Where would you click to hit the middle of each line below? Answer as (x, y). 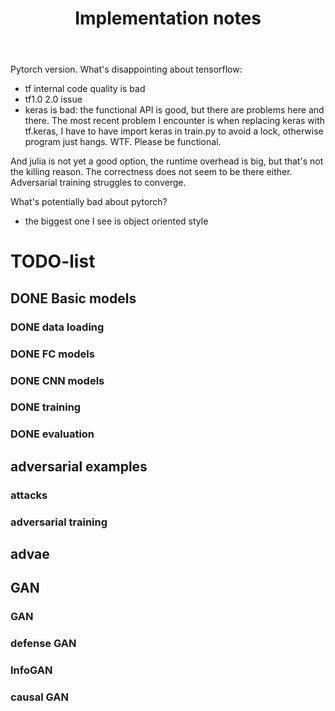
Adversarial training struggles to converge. (98, 183)
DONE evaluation (52, 434)
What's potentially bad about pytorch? (89, 202)
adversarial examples (79, 466)
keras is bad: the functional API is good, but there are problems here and (174, 110)
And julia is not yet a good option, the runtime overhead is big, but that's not (167, 161)
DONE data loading (57, 327)
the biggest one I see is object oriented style (116, 221)
